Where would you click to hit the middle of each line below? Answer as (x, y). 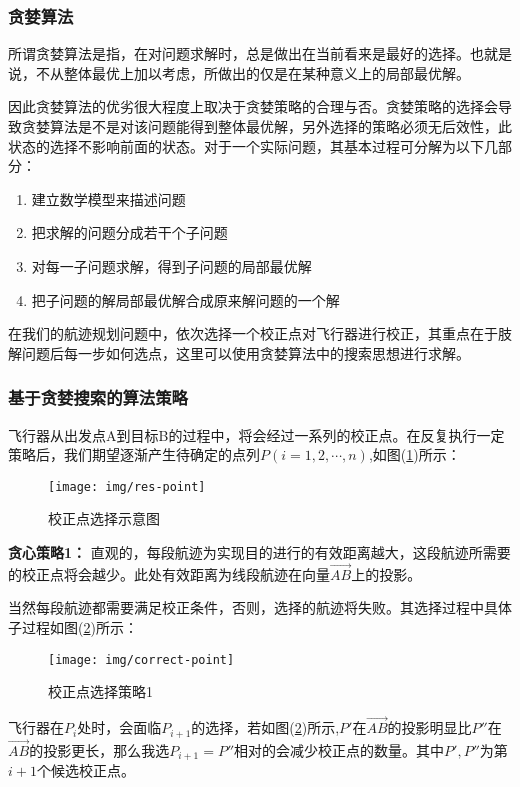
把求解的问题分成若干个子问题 (129, 232)
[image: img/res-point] (127, 486)
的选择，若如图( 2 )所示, (265, 727)
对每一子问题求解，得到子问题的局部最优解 (171, 265)
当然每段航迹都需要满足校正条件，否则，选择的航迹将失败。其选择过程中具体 (260, 607)
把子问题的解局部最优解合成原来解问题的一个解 (185, 299)
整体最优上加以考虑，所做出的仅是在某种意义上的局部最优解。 (266, 72)
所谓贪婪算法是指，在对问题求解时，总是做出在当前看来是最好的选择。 (239, 53)
